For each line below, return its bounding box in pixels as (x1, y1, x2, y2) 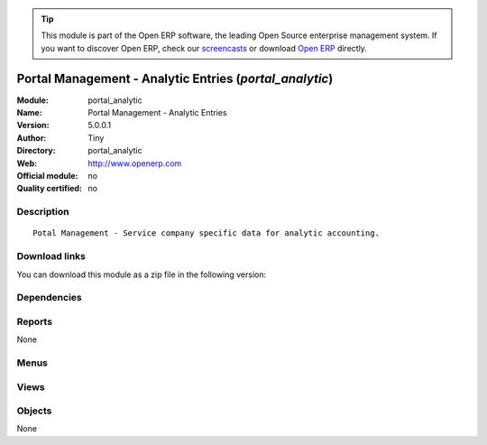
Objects (16, 404, 52, 417)
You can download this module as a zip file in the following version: (16, 269, 267, 280)
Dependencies (16, 292, 83, 304)
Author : (16, 132, 47, 144)
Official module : (16, 171, 78, 181)
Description (16, 206, 69, 218)
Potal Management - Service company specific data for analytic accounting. (32, 228, 381, 238)
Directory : (16, 145, 56, 156)
